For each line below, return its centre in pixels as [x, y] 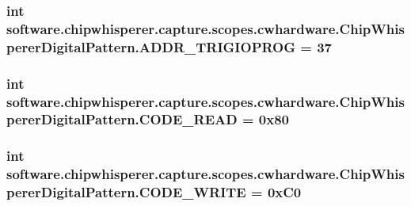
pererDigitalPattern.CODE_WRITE [126, 192]
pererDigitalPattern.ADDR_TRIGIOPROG [151, 46]
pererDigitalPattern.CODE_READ [122, 119]
